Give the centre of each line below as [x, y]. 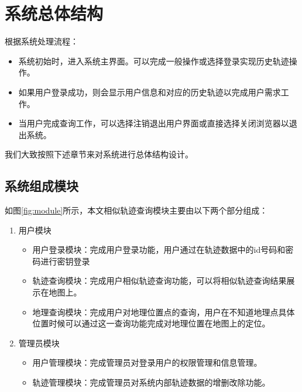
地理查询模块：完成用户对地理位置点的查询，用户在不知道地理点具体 [164, 312]
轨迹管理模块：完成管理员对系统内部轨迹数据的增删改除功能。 [151, 382]
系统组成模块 [42, 186]
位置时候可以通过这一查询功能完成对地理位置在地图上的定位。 [151, 323]
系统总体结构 [54, 13]
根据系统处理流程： [42, 41]
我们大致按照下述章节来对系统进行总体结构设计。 [99, 154]
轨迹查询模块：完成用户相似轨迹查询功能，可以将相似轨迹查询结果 [159, 281]
